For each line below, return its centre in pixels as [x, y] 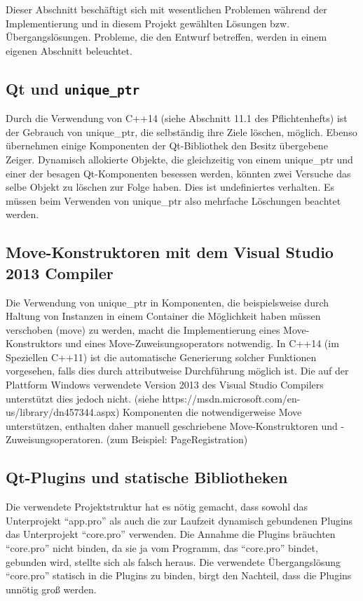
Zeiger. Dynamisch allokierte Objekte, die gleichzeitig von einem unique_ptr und [179, 159]
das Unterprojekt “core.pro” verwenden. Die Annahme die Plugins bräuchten [171, 534]
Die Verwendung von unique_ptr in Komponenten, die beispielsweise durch [167, 302]
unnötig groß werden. [51, 589]
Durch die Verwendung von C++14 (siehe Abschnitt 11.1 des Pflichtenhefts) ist [177, 118]
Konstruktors [34, 343]
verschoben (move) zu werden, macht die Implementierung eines [143, 329]
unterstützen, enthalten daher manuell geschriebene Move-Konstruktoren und [172, 425]
